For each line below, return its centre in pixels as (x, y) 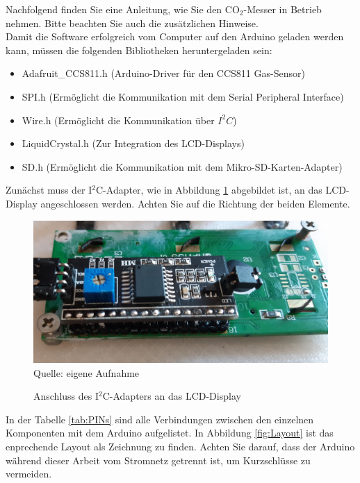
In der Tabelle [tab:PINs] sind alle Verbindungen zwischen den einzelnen (160, 419)
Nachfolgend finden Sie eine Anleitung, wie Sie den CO (123, 9)
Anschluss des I (66, 396)
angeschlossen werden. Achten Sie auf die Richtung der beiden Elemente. (195, 203)
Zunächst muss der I (49, 190)
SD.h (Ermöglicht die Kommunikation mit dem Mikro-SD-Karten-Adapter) (182, 166)
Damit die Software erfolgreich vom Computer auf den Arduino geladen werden (175, 36)
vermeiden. (29, 474)
